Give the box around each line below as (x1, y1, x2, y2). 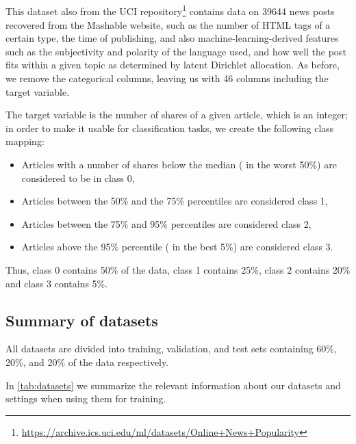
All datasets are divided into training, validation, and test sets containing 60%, (5, 341, 337, 356)
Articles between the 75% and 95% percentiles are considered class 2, (21, 216, 311, 231)
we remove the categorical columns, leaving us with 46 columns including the (5, 71, 329, 86)
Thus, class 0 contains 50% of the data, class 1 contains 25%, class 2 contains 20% (5, 262, 351, 276)
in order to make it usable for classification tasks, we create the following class (5, 120, 334, 135)
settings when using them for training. (5, 391, 166, 406)
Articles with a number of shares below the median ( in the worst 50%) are (21, 157, 337, 171)
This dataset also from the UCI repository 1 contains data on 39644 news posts (5, 2, 335, 18)
